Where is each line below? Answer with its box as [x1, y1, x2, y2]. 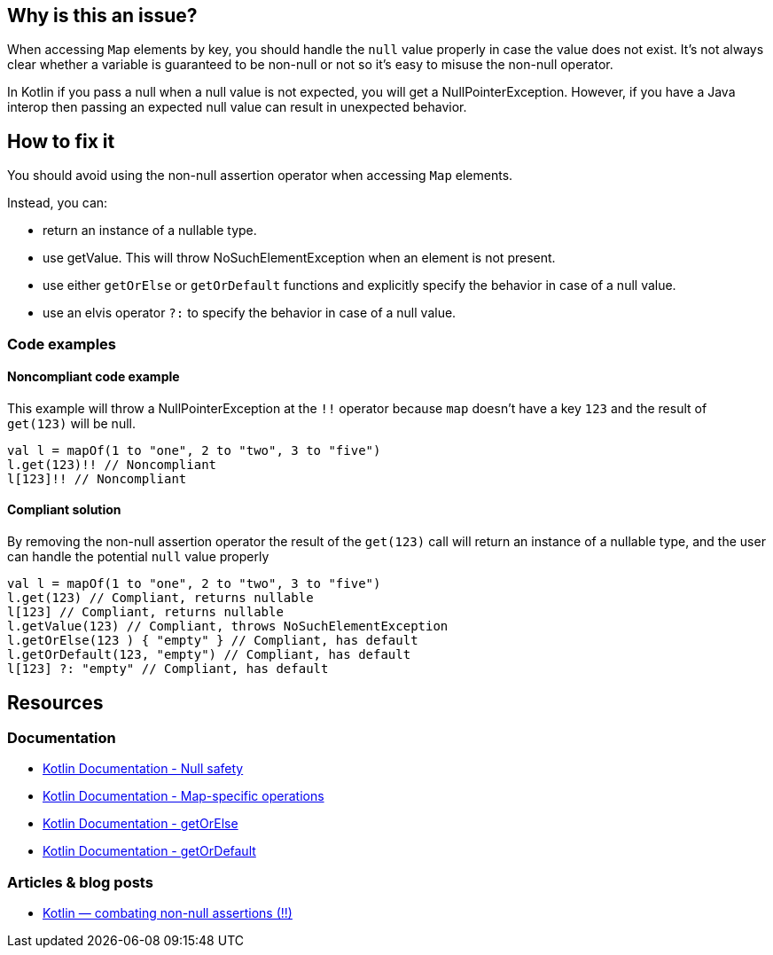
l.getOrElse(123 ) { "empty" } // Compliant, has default [7, 633, 418, 648]
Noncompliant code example [7, 369, 180, 385]
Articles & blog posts [7, 873, 153, 891]
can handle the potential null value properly [7, 549, 269, 565]
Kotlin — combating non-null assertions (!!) [43, 905, 293, 921]
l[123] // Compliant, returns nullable [7, 605, 284, 620]
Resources [7, 691, 104, 714]
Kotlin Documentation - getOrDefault [43, 843, 256, 859]
